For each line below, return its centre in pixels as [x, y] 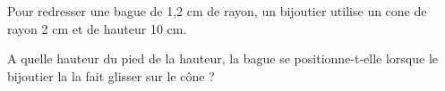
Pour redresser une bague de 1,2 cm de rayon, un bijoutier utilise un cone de [217, 11]
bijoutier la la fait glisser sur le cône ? [111, 75]
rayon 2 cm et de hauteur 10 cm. [97, 28]
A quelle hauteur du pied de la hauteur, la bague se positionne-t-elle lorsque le [223, 58]
